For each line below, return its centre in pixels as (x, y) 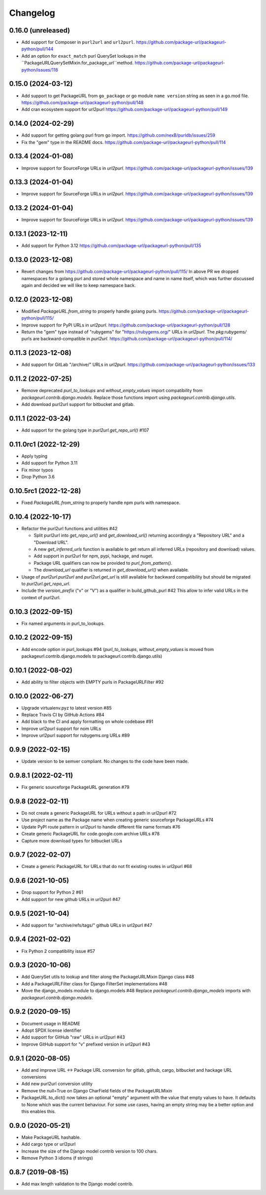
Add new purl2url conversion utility (57, 1084)
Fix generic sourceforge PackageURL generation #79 (75, 787)
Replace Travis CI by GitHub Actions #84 (63, 715)
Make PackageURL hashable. (51, 1137)
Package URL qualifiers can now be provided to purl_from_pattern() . (103, 563)
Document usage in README (51, 1023)
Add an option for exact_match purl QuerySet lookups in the (84, 56)
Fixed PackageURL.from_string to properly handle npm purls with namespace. (101, 503)
